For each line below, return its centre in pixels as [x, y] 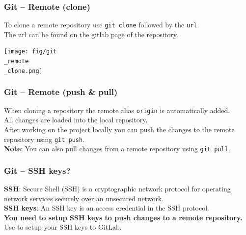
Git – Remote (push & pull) [61, 92]
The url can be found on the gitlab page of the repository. [91, 34]
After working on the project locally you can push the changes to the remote [119, 129]
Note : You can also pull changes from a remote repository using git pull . [117, 149]
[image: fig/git [30, 52]
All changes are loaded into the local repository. [76, 120]
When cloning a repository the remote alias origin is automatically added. [117, 110]
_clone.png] [23, 71]
